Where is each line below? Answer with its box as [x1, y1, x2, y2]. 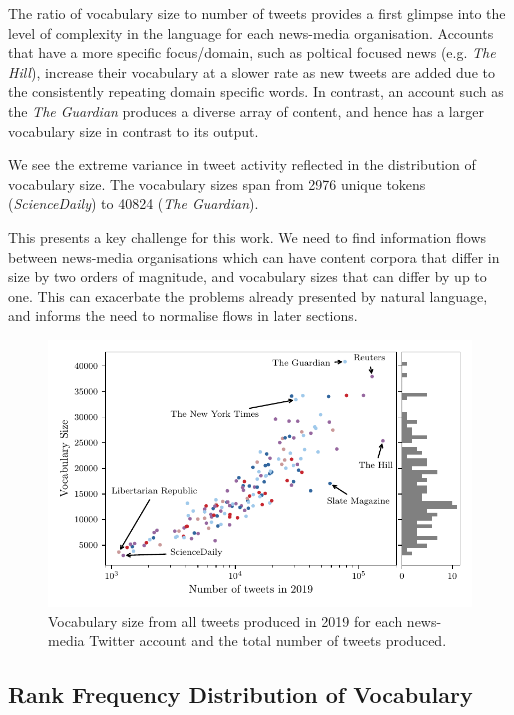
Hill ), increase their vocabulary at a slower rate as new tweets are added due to [8, 61, 495, 82]
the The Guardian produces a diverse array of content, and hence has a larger [8, 100, 484, 121]
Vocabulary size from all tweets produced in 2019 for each [48, 610, 403, 631]
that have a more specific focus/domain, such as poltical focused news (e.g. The [8, 42, 496, 63]
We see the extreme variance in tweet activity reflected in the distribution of [8, 154, 476, 175]
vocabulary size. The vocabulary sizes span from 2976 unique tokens [8, 173, 426, 194]
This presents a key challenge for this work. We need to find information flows [8, 226, 487, 247]
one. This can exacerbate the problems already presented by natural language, [8, 285, 488, 306]
